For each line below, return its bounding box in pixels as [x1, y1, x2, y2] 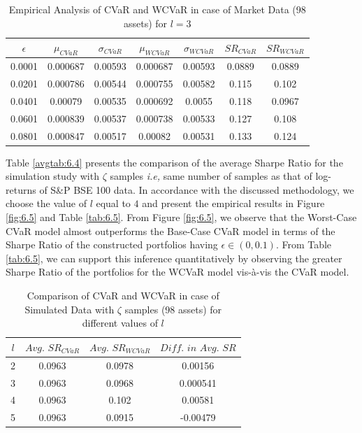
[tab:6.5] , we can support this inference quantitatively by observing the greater [6, 250, 342, 265]
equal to [96, 196, 131, 211]
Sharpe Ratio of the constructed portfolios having [6, 237, 218, 252]
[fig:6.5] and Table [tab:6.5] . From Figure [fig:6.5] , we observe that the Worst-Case [6, 210, 357, 225]
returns [6, 182, 36, 197]
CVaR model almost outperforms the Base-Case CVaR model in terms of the [6, 223, 335, 238]
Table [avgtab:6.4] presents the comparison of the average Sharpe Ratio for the [6, 155, 343, 169]
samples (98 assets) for [124, 301, 222, 316]
